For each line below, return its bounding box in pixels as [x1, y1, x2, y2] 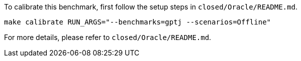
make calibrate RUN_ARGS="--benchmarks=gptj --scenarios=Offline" [4, 18, 271, 26]
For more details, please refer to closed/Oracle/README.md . [4, 33, 212, 41]
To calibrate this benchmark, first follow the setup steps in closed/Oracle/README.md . [4, 2, 297, 11]
